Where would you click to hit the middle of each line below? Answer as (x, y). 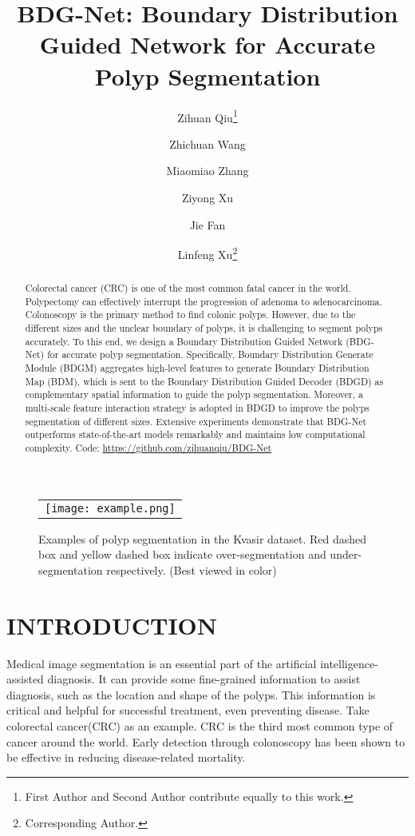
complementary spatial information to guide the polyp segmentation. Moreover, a (194, 394)
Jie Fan (207, 224)
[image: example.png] (110, 508)
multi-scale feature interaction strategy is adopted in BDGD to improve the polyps (197, 408)
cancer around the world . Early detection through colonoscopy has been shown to (206, 741)
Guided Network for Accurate (207, 44)
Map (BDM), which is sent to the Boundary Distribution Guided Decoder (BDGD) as (204, 381)
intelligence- (349, 663)
